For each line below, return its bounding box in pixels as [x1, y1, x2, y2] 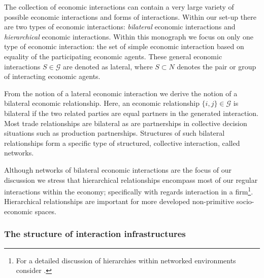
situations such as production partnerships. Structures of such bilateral [4, 128, 225, 138]
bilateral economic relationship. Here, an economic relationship [4, 98, 200, 108]
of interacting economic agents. [4, 71, 101, 82]
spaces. [35, 206, 56, 216]
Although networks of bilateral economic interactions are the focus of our [4, 164, 232, 175]
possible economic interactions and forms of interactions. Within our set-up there [4, 11, 256, 22]
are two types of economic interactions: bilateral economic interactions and [4, 21, 236, 32]
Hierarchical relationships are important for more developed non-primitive [4, 196, 235, 207]
